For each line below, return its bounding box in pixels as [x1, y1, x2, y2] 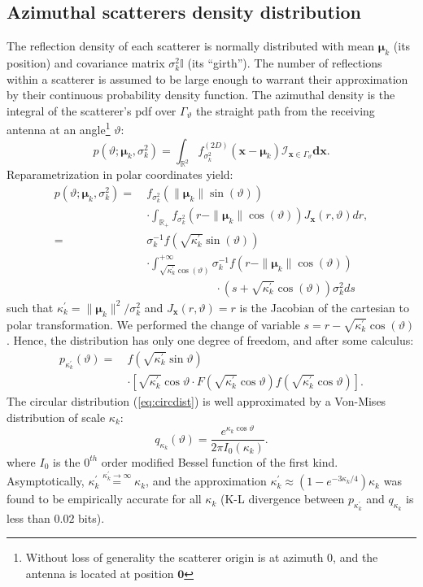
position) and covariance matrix [7, 54, 165, 71]
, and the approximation [146, 472, 267, 489]
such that [7, 298, 54, 315]
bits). [78, 509, 105, 526]
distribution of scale [7, 408, 106, 425]
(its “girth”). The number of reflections [187, 54, 382, 71]
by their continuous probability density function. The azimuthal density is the [7, 86, 395, 103]
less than [7, 509, 50, 526]
